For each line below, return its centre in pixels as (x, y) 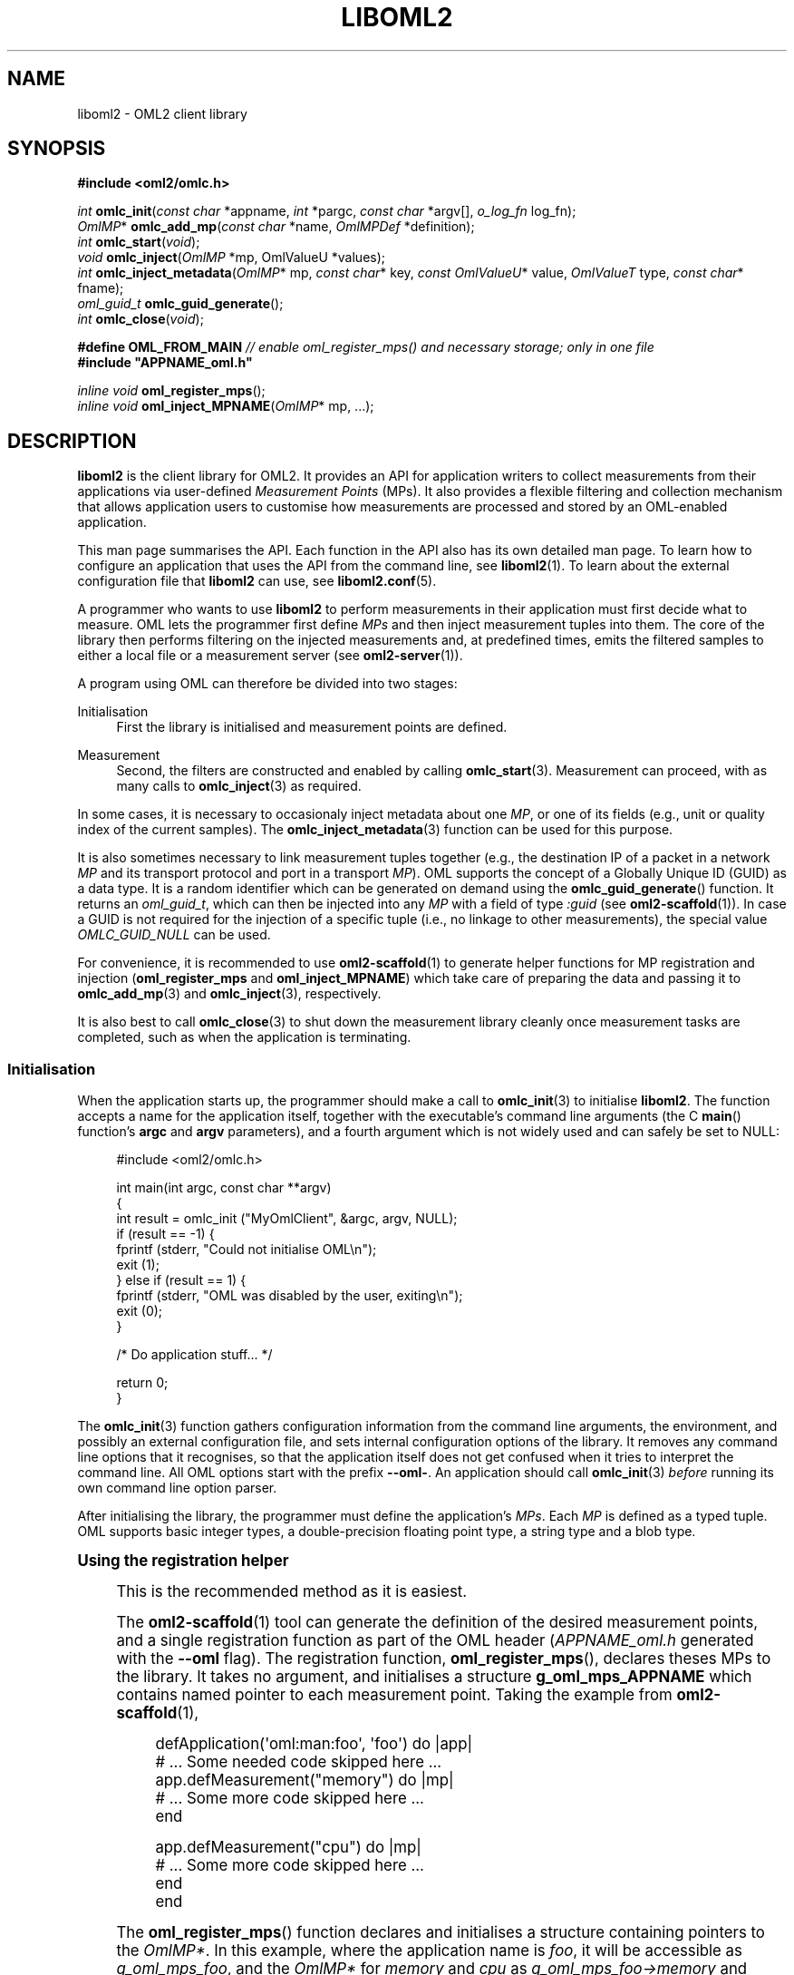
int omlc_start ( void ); (139, 242)
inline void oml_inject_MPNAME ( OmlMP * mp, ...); (226, 406)
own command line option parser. (177, 1488)
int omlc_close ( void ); (140, 319)
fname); (101, 288)
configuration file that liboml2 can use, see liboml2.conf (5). (257, 581)
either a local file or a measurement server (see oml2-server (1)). (270, 656)
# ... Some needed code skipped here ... (299, 1762)
